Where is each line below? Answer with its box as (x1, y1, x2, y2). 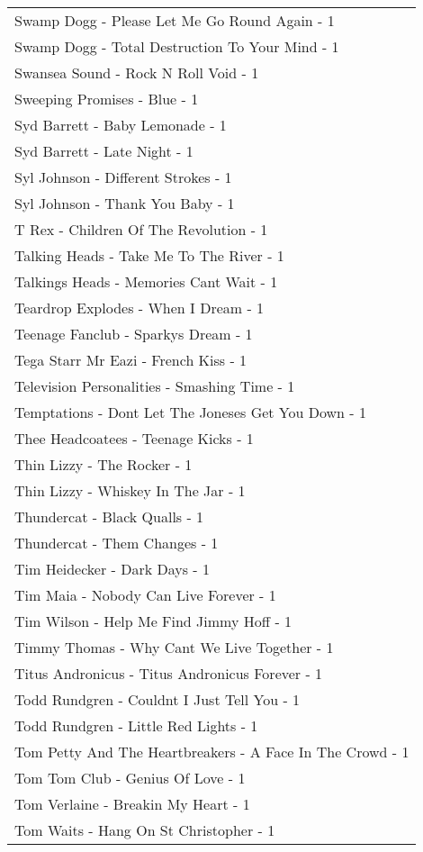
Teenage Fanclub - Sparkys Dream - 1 (14, 323, 253, 344)
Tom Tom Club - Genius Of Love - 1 (14, 767, 246, 788)
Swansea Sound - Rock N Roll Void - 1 (14, 62, 259, 83)
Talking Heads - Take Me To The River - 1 (14, 245, 284, 266)
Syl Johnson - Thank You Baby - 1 (14, 193, 235, 213)
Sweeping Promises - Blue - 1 (14, 88, 199, 109)
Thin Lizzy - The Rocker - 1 (14, 454, 193, 475)
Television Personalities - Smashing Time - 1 (14, 376, 295, 396)
